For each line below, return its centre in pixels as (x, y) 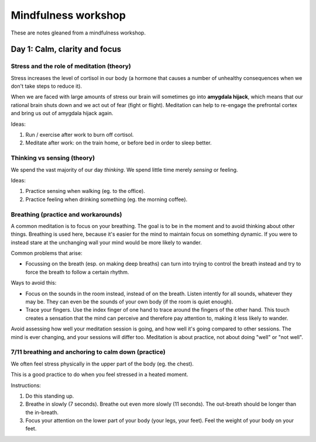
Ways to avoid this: (34, 283)
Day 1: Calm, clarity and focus (66, 49)
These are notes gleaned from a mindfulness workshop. (78, 33)
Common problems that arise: (47, 253)
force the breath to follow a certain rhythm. (77, 272)
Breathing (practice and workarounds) (66, 215)
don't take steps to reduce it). (46, 86)
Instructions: (26, 385)
